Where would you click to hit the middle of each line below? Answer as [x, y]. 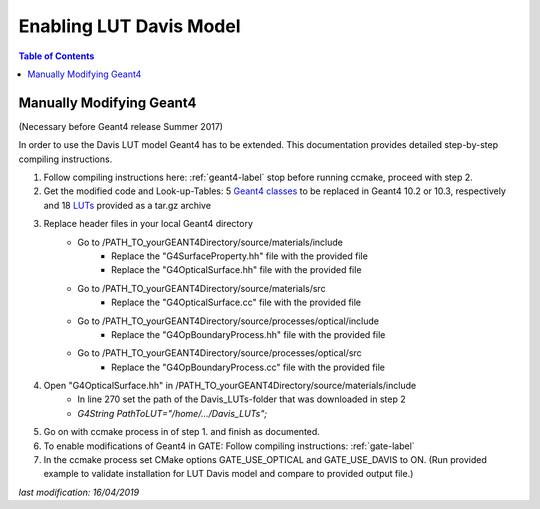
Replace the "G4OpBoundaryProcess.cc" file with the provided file [248, 367]
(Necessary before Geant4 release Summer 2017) [121, 126]
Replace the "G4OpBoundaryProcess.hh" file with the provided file [248, 334]
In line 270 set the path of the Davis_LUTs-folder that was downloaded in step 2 [241, 399]
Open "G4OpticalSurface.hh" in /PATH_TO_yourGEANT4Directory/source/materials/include [230, 386]
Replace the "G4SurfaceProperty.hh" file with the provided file [240, 256]
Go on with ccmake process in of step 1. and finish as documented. [181, 432]
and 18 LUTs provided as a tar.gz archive [127, 205]
